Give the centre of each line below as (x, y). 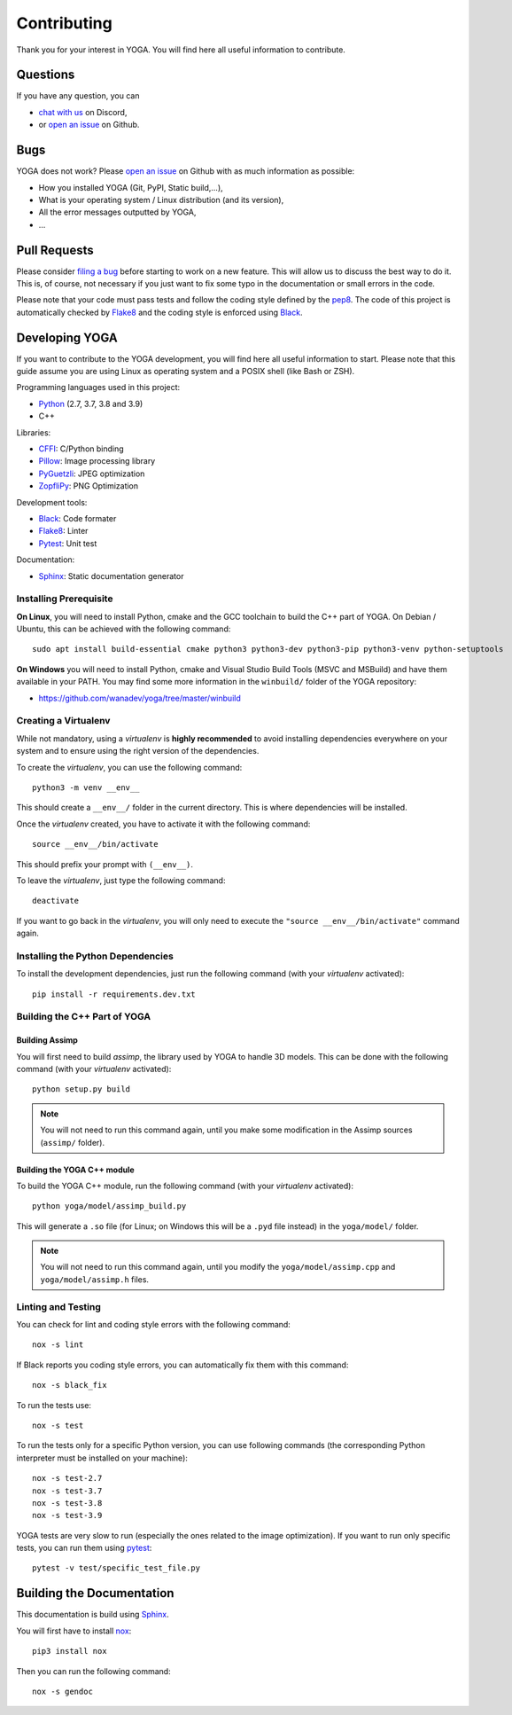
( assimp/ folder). (73, 1142)
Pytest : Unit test (68, 543)
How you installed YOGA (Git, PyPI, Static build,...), (131, 187)
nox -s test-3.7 (67, 1491)
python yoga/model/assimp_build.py (109, 1206)
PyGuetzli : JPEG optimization (92, 474)
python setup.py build (81, 1089)
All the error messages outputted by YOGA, (117, 212)
